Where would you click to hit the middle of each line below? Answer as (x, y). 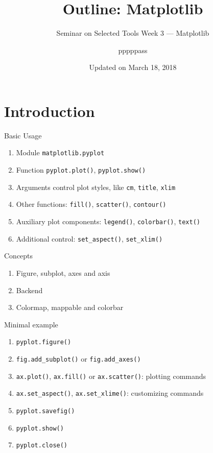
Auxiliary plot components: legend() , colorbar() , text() (108, 221)
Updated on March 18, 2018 (133, 67)
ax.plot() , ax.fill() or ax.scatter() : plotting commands (111, 376)
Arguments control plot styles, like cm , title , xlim (96, 187)
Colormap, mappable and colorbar (70, 307)
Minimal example (31, 324)
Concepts (19, 256)
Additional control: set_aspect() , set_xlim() (89, 238)
